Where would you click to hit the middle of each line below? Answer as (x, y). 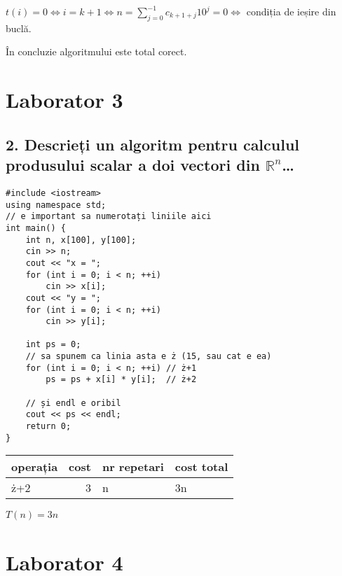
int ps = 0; (53, 345)
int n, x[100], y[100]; (81, 240)
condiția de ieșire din (291, 11)
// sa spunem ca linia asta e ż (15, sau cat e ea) (149, 357)
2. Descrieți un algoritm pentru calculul (153, 144)
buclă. (19, 28)
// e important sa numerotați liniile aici (109, 217)
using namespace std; (56, 205)
